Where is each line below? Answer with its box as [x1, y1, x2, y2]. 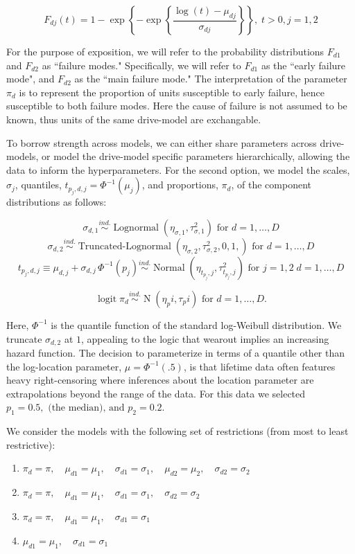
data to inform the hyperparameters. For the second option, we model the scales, [6, 162, 350, 177]
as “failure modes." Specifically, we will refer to [42, 57, 241, 72]
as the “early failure [261, 57, 346, 72]
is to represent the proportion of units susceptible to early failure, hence [19, 84, 325, 99]
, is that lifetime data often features [183, 359, 336, 373]
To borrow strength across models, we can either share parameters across [6, 135, 317, 150]
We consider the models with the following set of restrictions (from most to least [6, 424, 349, 438]
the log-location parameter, [6, 359, 122, 373]
